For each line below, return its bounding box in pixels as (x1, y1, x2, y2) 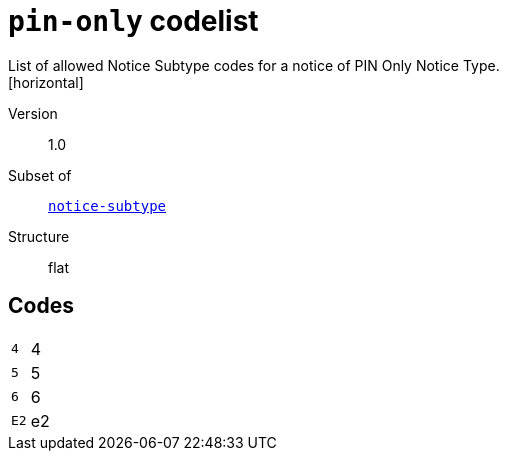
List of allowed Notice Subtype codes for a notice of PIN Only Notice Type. (8, 56, 500, 74)
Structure (8, 227, 70, 245)
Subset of (8, 166, 72, 184)
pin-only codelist (8, 4, 259, 38)
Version (8, 104, 58, 122)
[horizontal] (8, 73, 84, 91)
